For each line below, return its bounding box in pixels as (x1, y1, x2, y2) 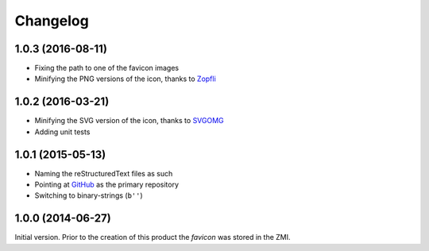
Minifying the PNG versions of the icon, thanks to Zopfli (34, 74, 216, 83)
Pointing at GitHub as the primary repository (34, 180, 179, 190)
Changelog (14, 12, 89, 29)
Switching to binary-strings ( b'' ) (34, 191, 143, 200)
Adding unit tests (34, 127, 91, 137)
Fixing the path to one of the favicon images (34, 64, 179, 73)
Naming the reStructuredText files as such (34, 168, 173, 178)
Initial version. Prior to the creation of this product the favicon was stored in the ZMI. (14, 233, 291, 242)
